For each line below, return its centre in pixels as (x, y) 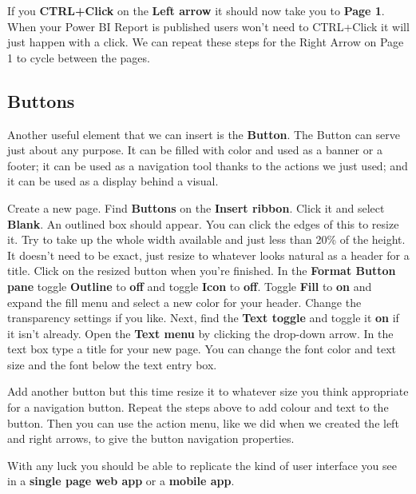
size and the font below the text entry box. (112, 364)
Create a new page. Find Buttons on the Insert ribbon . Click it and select (196, 207)
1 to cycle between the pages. (79, 57)
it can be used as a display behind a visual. (113, 181)
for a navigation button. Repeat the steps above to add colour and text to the (198, 407)
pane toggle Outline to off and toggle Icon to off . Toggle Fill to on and (190, 286)
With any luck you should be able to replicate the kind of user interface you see (202, 465)
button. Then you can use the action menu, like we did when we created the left (203, 422)
